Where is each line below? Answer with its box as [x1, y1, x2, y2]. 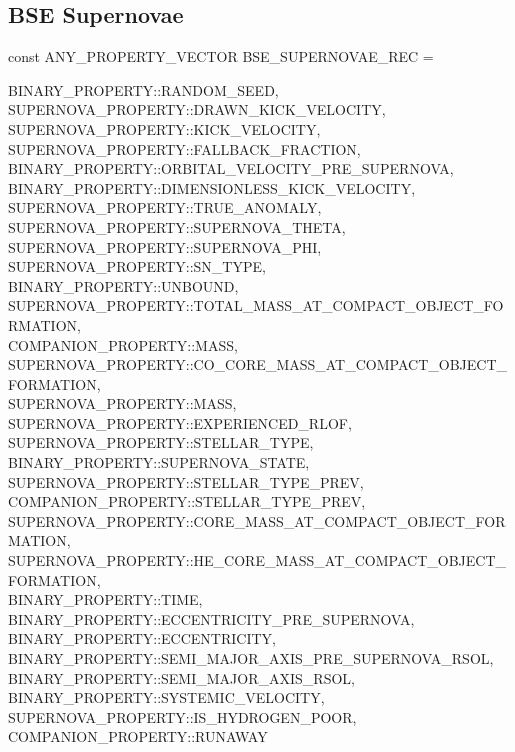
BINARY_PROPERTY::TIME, [8, 589, 203, 610]
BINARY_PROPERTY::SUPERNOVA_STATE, [8, 452, 310, 473]
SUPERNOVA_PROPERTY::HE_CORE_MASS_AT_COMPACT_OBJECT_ [8, 550, 507, 571]
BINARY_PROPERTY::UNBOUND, [8, 275, 239, 296]
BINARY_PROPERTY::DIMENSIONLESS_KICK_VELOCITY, [8, 177, 416, 198]
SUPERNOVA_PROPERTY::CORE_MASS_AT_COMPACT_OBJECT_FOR [8, 510, 506, 531]
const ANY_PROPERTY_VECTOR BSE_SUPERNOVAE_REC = [8, 46, 434, 67]
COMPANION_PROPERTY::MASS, [8, 334, 238, 355]
